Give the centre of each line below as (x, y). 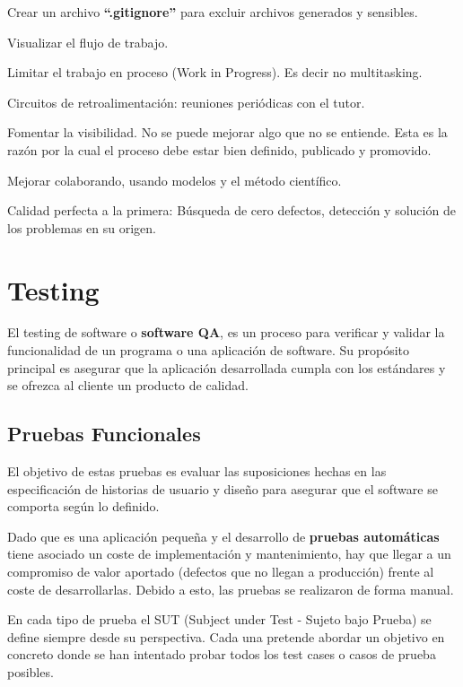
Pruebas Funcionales (104, 434)
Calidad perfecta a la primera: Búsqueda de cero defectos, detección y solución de (231, 210)
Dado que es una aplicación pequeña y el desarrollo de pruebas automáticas (223, 536)
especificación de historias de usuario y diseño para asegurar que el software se (223, 488)
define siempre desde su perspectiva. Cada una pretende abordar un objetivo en (226, 636)
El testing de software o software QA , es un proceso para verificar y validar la (226, 332)
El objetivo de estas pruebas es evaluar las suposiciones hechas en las (197, 471)
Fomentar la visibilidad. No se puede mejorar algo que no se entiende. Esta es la (227, 132)
